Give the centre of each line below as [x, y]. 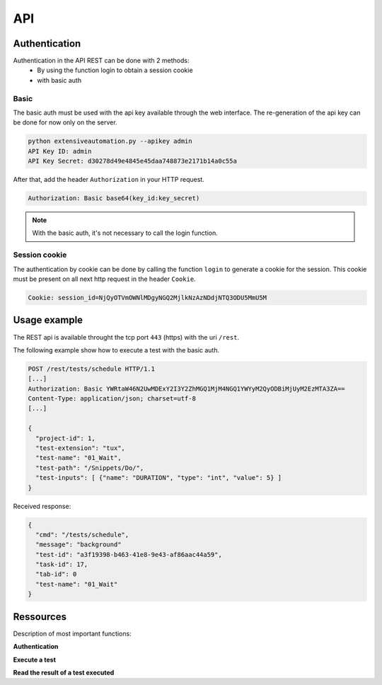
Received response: [42, 506]
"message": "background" [79, 545]
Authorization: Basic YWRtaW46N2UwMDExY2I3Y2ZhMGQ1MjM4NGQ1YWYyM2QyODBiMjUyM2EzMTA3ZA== [187, 388]
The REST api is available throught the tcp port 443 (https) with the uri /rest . [126, 337]
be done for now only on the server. [65, 122]
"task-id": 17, [62, 565]
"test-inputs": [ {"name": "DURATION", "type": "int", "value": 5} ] [159, 478]
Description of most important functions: [72, 633]
